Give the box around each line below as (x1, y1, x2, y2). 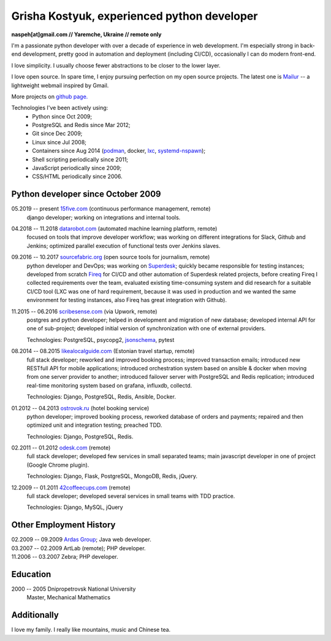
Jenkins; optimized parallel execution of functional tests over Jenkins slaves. (26, 242, 221, 249)
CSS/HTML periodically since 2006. (32, 173, 123, 181)
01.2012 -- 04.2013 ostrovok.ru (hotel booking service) (11, 404, 150, 411)
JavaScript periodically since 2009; (32, 165, 122, 172)
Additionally (11, 610, 59, 620)
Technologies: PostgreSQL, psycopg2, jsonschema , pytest (26, 336, 175, 343)
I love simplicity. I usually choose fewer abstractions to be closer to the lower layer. (11, 61, 221, 69)
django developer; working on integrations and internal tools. (26, 214, 181, 221)
